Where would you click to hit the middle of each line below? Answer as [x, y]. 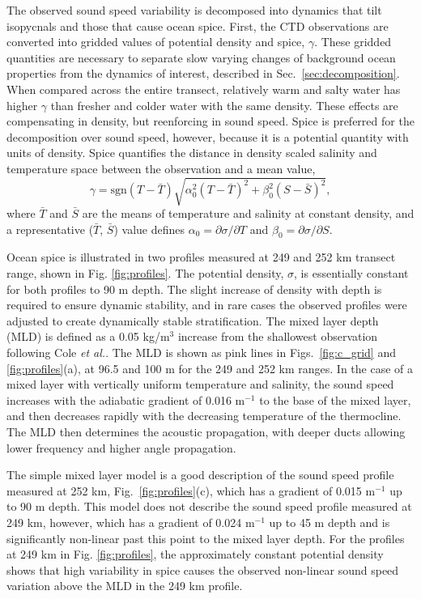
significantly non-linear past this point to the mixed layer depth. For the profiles [206, 538]
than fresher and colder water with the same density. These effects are [224, 105]
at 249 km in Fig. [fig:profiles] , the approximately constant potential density [195, 554]
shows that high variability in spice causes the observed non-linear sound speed [203, 569]
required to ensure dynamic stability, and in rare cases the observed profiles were [207, 305]
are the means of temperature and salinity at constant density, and [248, 213]
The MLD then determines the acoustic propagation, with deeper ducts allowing [206, 431]
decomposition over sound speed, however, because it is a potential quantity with [208, 136]
